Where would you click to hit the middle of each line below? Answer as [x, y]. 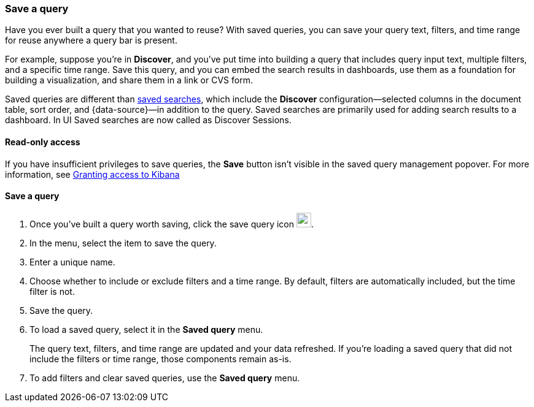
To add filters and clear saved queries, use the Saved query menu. [165, 378]
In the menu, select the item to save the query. [123, 243]
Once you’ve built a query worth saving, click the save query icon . [172, 224]
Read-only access [43, 142]
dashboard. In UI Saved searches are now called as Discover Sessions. [148, 120]
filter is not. [52, 291]
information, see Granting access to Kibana [92, 174]
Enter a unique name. [72, 262]
